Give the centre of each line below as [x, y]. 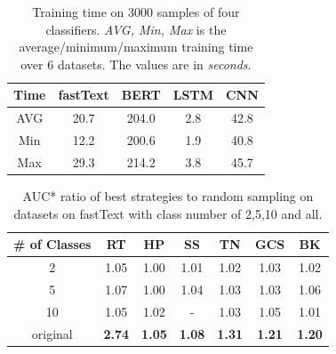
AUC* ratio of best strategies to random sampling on [168, 196]
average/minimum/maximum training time [136, 47]
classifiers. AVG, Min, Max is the [136, 29]
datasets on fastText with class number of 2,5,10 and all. [168, 213]
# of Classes [52, 244]
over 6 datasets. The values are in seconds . [136, 64]
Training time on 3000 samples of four [136, 12]
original [52, 333]
